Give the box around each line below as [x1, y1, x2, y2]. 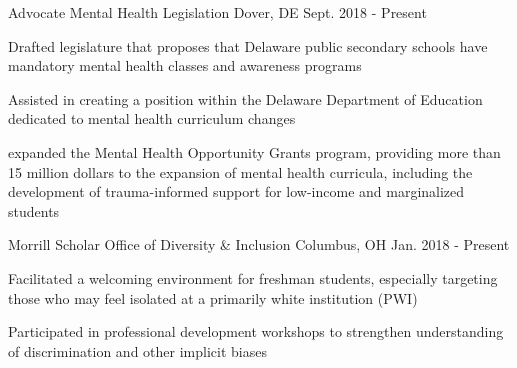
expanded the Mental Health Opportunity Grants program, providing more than [8, 141, 501, 162]
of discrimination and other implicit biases [8, 340, 267, 361]
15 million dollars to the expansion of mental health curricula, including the [8, 161, 473, 182]
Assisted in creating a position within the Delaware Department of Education [8, 88, 483, 109]
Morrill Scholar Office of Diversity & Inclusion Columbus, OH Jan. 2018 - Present [8, 234, 510, 255]
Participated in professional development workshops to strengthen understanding [8, 321, 504, 342]
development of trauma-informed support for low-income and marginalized [8, 181, 465, 202]
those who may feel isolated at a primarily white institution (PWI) [8, 287, 418, 308]
